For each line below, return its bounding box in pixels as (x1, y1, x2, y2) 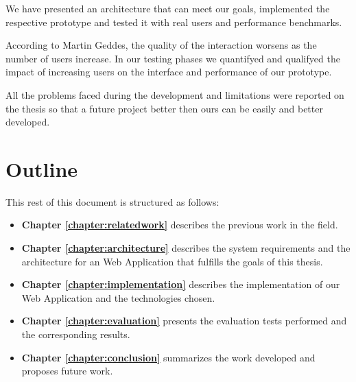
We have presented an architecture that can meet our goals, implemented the (5, 1, 330, 15)
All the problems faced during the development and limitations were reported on (5, 87, 344, 102)
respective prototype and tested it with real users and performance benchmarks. (5, 14, 342, 29)
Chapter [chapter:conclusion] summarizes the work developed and (21, 350, 316, 364)
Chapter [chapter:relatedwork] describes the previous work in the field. (21, 217, 338, 232)
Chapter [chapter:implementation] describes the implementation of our (21, 277, 340, 291)
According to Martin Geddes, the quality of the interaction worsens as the (5, 38, 317, 52)
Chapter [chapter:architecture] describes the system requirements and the (21, 241, 351, 255)
